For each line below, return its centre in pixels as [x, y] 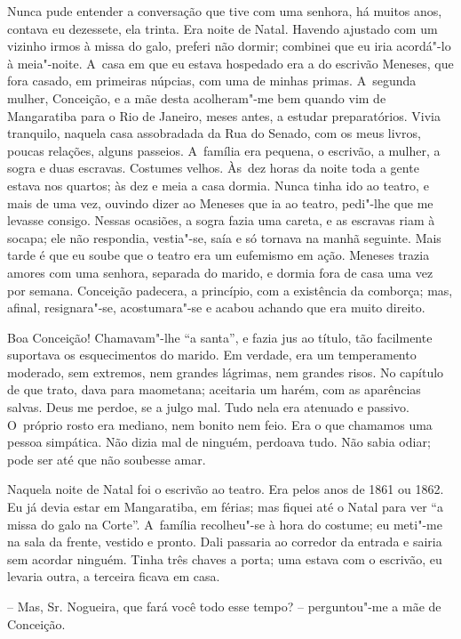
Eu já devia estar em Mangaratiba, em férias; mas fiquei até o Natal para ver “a [225, 507]
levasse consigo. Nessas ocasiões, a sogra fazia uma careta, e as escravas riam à [221, 220]
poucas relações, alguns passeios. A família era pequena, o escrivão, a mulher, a [224, 150]
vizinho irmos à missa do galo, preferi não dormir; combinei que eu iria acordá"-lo [229, 46]
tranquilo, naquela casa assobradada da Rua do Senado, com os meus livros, [214, 133]
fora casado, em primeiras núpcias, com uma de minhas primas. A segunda [212, 81]
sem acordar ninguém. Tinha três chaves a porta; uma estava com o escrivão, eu [225, 558]
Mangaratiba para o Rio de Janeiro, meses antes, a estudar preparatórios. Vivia [224, 115]
